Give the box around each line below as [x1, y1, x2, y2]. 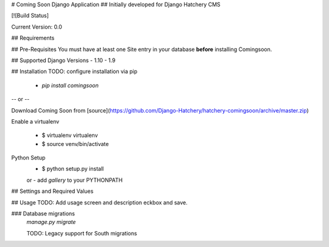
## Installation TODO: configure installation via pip [11, 68, 138, 75]
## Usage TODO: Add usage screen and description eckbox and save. [11, 198, 188, 206]
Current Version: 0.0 [11, 23, 62, 30]
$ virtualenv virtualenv [41, 131, 98, 139]
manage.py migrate [26, 218, 76, 226]
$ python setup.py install [41, 165, 104, 173]
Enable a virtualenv [11, 117, 60, 125]
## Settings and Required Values [11, 187, 94, 195]
